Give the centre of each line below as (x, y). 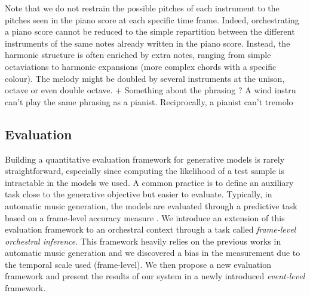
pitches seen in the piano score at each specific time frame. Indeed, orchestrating (152, 19)
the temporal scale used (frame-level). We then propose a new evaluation (138, 264)
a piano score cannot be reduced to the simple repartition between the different (150, 31)
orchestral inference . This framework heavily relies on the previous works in (143, 241)
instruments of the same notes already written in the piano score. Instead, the (148, 43)
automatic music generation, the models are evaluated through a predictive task (151, 205)
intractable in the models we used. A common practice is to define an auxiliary (149, 182)
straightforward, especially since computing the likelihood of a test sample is (145, 171)
